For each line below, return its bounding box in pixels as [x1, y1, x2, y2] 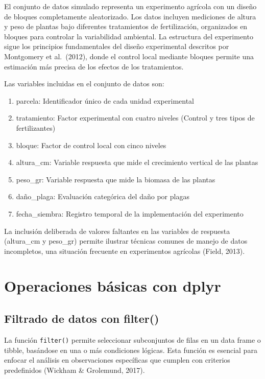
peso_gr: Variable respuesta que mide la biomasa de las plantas [16, 174, 215, 184]
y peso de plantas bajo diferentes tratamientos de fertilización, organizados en [4, 21, 248, 32]
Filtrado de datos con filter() [4, 311, 159, 326]
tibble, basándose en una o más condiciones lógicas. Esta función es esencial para [4, 344, 257, 355]
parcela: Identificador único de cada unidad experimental [16, 95, 195, 106]
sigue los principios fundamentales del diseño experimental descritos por [4, 41, 229, 52]
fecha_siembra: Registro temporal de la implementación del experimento [16, 208, 244, 219]
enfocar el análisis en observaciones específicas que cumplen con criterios [4, 354, 230, 365]
